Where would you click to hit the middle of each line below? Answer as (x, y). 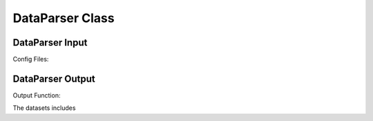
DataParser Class (64, 18)
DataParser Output (54, 78)
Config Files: (31, 59)
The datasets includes (44, 108)
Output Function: (37, 95)
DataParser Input (50, 43)
